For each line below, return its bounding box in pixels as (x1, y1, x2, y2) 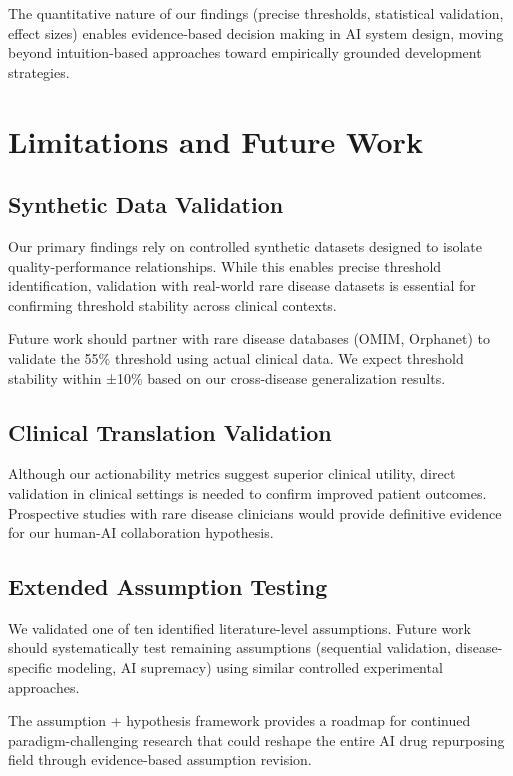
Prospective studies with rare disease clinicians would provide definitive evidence (8, 502, 502, 523)
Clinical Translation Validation (8, 416, 332, 447)
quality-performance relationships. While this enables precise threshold (8, 255, 442, 276)
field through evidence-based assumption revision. (8, 749, 312, 770)
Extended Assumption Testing (8, 571, 328, 602)
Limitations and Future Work (8, 120, 423, 161)
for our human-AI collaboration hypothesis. (8, 522, 274, 543)
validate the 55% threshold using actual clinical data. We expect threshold (8, 347, 464, 368)
